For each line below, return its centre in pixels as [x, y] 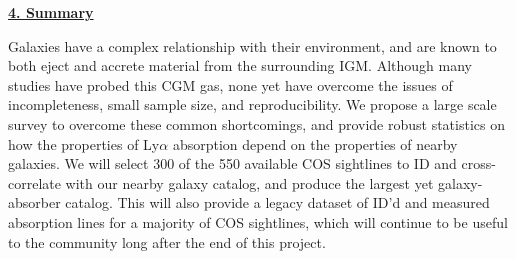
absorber [34, 202]
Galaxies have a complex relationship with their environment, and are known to [252, 45]
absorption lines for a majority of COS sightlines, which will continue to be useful [258, 221]
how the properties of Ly [84, 143]
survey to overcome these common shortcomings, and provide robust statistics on [256, 123]
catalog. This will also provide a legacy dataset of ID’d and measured [277, 202]
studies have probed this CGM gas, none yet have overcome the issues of [230, 84]
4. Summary [51, 12]
